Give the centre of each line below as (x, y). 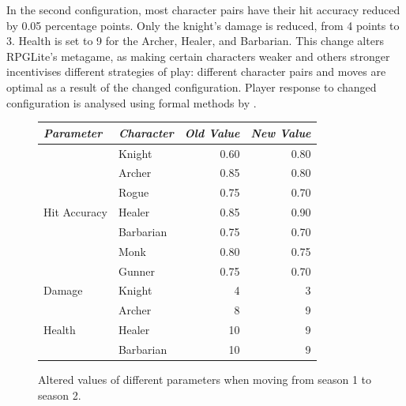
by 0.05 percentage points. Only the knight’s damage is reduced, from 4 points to (203, 25)
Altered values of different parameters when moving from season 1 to (205, 380)
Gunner (136, 271)
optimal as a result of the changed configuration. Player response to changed (192, 86)
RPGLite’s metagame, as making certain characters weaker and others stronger (198, 56)
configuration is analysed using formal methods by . (132, 102)
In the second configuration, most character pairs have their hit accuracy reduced (203, 9)
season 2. (60, 395)
